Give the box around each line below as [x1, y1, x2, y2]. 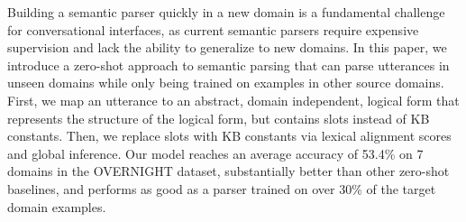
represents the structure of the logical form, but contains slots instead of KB [7, 108, 430, 127]
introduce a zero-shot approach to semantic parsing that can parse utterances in [7, 55, 450, 74]
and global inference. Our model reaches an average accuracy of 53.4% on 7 [7, 143, 424, 162]
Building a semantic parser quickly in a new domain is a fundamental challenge [7, 3, 445, 21]
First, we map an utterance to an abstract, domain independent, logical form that [7, 90, 460, 109]
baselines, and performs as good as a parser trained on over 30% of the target [7, 179, 436, 198]
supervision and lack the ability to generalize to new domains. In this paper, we [7, 38, 447, 57]
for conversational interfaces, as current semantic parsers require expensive [7, 20, 419, 39]
